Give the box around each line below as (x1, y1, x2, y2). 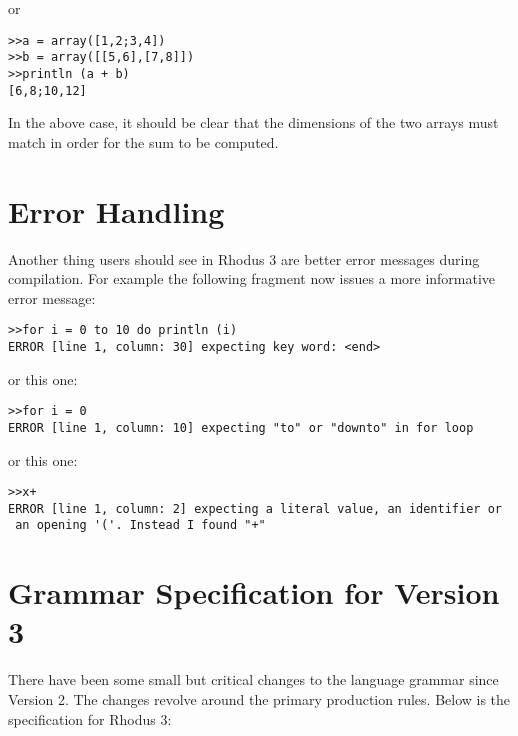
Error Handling (8, 190, 225, 231)
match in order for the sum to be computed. (8, 131, 279, 152)
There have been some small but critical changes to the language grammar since (8, 669, 499, 690)
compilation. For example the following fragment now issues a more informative (8, 268, 496, 289)
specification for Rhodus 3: (8, 708, 172, 729)
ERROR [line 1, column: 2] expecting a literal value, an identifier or (8, 501, 502, 516)
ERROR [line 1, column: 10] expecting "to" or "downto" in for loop (8, 420, 474, 435)
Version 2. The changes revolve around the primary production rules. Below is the (8, 689, 511, 709)
